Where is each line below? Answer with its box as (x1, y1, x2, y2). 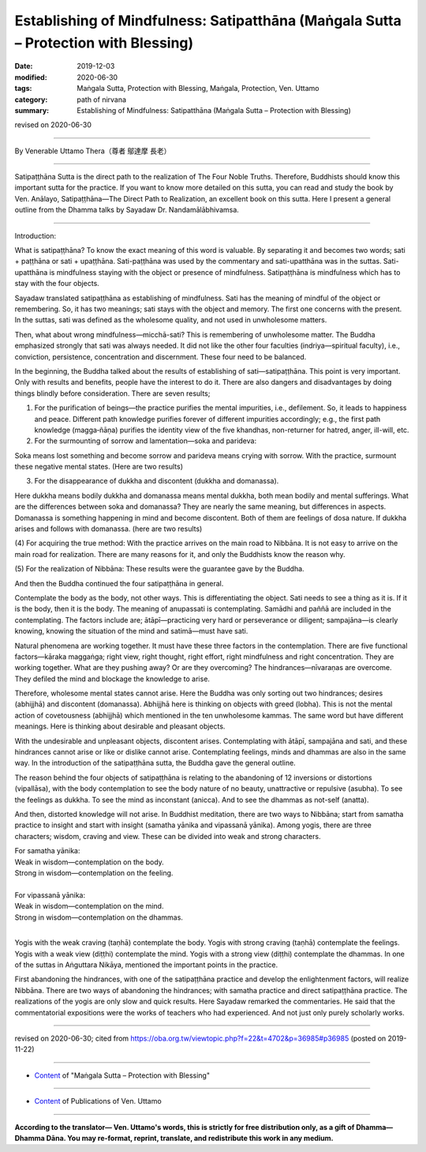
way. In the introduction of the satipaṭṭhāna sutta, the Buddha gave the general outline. (14, 759, 296, 768)
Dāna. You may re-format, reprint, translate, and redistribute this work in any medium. (46, 1133, 334, 1143)
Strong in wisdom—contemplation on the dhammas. (14, 913, 183, 922)
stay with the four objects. (14, 279, 100, 288)
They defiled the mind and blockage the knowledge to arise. (14, 674, 211, 683)
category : (14, 95, 48, 104)
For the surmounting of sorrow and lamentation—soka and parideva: (34, 436, 256, 446)
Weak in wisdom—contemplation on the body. (14, 857, 165, 867)
